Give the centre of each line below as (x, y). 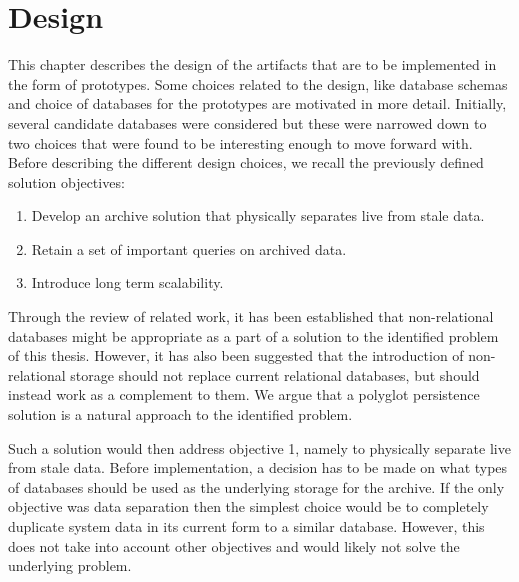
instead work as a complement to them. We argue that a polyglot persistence (244, 394)
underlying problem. (70, 565)
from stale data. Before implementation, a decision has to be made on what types (258, 467)
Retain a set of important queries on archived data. (189, 248)
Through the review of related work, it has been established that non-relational (251, 316)
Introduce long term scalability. (127, 282)
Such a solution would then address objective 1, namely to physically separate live (259, 447)
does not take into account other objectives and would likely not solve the (234, 545)
